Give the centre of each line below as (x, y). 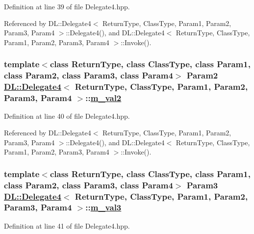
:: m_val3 (103, 207)
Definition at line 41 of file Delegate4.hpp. (67, 225)
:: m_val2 (103, 98)
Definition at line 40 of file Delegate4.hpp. (67, 116)
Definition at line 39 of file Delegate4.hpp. (67, 6)
